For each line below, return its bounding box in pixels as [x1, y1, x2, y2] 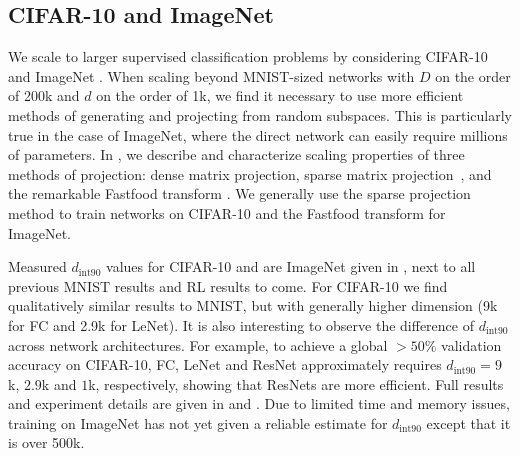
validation [441, 334, 502, 355]
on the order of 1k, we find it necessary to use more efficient [96, 85, 464, 106]
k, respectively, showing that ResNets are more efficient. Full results [88, 373, 504, 394]
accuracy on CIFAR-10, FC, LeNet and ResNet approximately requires [8, 354, 442, 375]
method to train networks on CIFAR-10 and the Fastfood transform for [8, 202, 446, 223]
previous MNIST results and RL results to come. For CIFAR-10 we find [8, 275, 448, 296]
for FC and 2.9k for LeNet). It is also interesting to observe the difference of [8, 314, 474, 335]
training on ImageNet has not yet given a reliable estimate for [8, 412, 388, 433]
